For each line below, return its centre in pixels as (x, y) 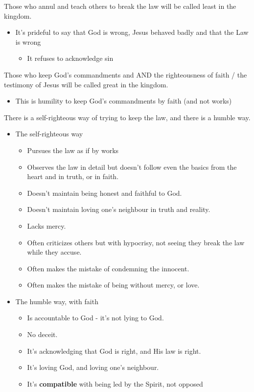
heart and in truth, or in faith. (73, 176)
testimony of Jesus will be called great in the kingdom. (86, 84)
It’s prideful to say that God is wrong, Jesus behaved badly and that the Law (132, 32)
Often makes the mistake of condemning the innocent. (108, 268)
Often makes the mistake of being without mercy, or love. (113, 285)
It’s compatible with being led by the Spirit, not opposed (115, 383)
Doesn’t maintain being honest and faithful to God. (104, 193)
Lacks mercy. (46, 225)
